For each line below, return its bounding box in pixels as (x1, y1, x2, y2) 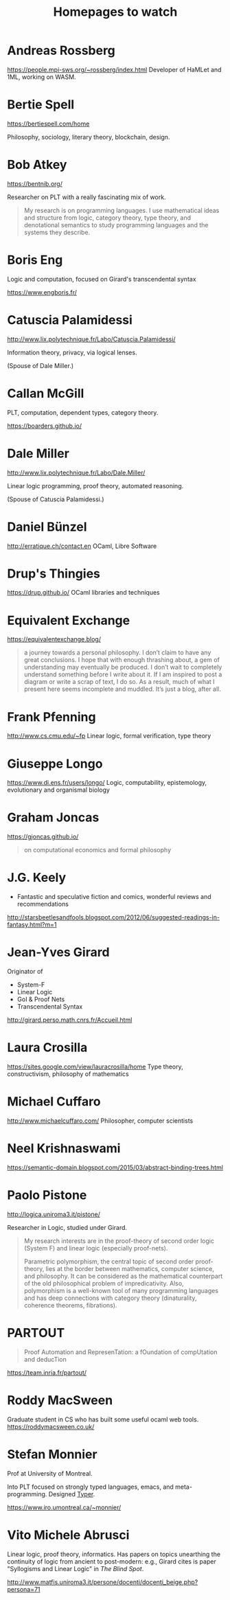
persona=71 (7, 1585, 41, 1593)
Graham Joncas (7, 810, 100, 825)
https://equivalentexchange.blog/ (7, 635, 102, 643)
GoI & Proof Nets (16, 995, 65, 1003)
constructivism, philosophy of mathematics (7, 1070, 129, 1078)
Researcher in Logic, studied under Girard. (7, 1223, 128, 1231)
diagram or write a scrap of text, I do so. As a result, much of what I (23, 678, 215, 686)
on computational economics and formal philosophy (23, 846, 172, 854)
